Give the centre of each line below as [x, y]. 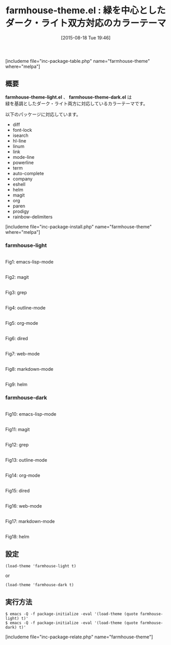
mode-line [23, 157]
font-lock [22, 130]
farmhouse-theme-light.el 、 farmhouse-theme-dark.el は [68, 97]
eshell [19, 184]
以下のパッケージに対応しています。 [43, 114]
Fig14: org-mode [23, 475]
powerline [23, 162]
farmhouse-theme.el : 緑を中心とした [86, 10]
